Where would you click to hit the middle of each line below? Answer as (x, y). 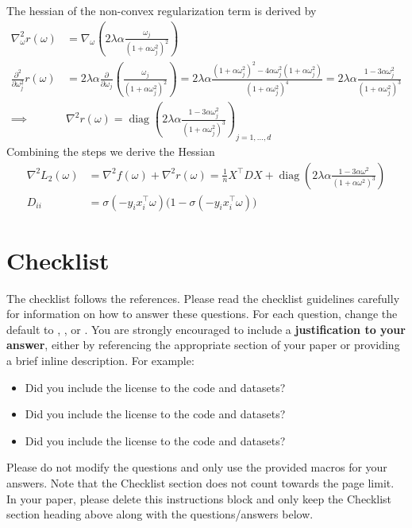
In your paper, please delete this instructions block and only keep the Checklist (199, 498)
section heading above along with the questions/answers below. (160, 514)
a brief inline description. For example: (100, 361)
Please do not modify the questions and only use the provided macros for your (197, 467)
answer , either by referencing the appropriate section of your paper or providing (203, 345)
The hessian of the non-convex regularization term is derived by (162, 10)
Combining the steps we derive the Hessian (111, 151)
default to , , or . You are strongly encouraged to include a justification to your (206, 329)
